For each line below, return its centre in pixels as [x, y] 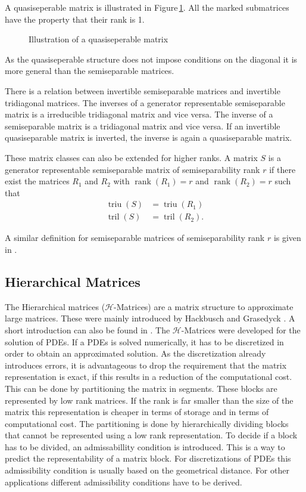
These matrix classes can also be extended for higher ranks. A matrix [131, 157]
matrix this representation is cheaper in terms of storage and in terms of [137, 412]
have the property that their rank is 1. [75, 19]
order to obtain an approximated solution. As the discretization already [135, 353]
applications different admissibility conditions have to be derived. [124, 482]
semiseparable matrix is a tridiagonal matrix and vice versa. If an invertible [143, 126]
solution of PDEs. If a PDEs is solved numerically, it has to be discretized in [144, 341]
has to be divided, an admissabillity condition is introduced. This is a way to [145, 446]
